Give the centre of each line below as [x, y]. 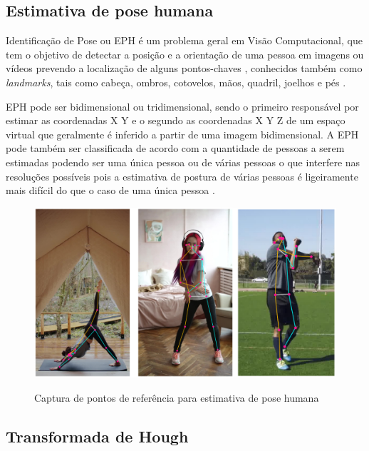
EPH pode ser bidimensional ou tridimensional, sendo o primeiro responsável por [182, 106]
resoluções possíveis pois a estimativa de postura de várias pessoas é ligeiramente [182, 176]
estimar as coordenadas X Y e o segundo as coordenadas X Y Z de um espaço [176, 120]
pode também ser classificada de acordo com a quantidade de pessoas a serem [175, 148]
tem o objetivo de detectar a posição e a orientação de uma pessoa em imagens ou [185, 54]
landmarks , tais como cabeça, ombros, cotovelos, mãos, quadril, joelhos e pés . [176, 82]
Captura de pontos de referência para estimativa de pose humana [177, 397]
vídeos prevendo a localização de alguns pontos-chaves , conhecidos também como [184, 68]
